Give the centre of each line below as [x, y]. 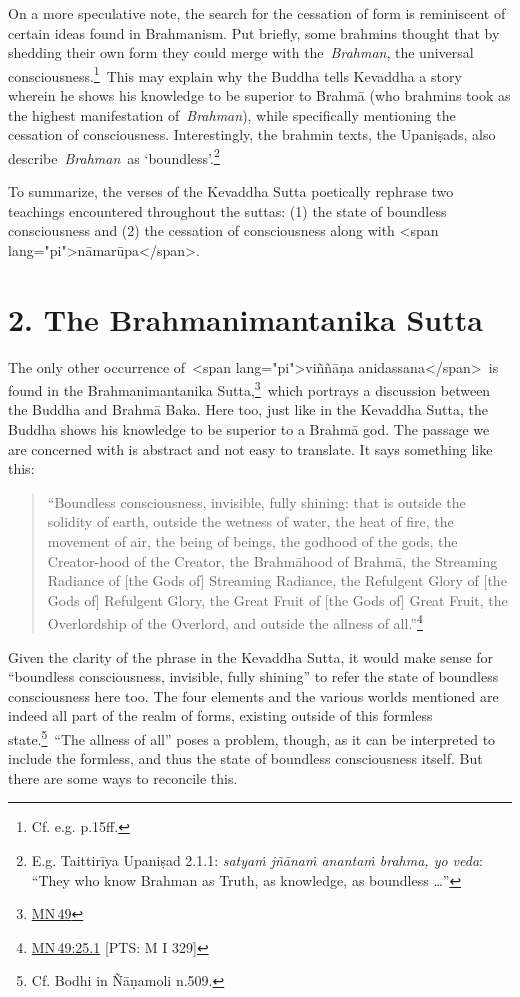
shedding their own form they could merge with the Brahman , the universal [241, 52]
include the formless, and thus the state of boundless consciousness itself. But [245, 758]
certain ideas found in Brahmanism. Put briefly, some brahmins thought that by [254, 32]
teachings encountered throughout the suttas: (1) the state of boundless [227, 210]
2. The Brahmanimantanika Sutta [245, 318]
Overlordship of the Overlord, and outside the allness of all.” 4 [235, 621]
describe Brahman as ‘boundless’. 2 [114, 156]
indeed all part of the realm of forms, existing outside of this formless [220, 715]
